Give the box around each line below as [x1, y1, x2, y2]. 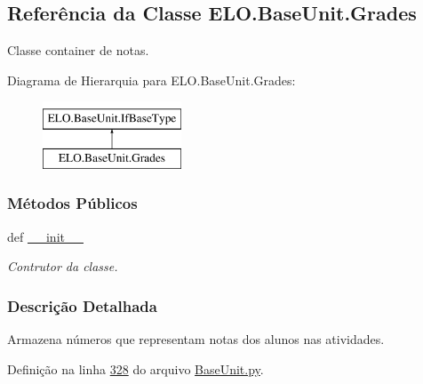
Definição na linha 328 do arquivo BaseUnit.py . [7, 359, 264, 378]
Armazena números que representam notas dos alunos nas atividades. [7, 330, 385, 348]
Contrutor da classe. [7, 257, 118, 276]
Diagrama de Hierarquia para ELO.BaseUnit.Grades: [7, 70, 296, 89]
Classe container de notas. [7, 41, 149, 60]
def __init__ [7, 227, 84, 245]
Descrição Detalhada [7, 294, 157, 316]
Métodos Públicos [7, 192, 138, 214]
